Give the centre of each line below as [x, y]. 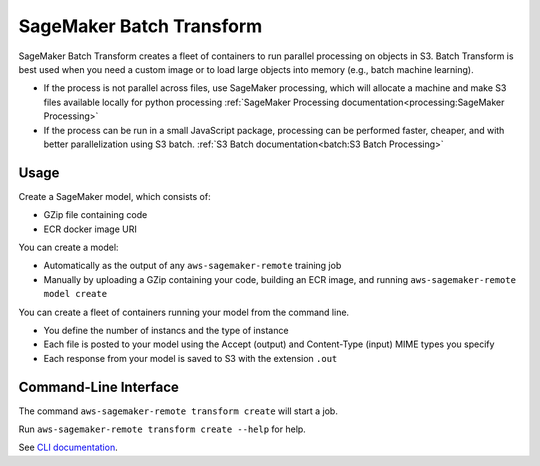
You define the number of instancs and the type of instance [166, 330]
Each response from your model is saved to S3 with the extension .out [190, 358]
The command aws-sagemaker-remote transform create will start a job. [178, 411]
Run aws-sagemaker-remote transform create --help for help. [162, 429]
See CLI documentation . [68, 447]
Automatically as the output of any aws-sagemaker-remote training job [192, 266]
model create [75, 294]
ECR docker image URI [90, 229]
